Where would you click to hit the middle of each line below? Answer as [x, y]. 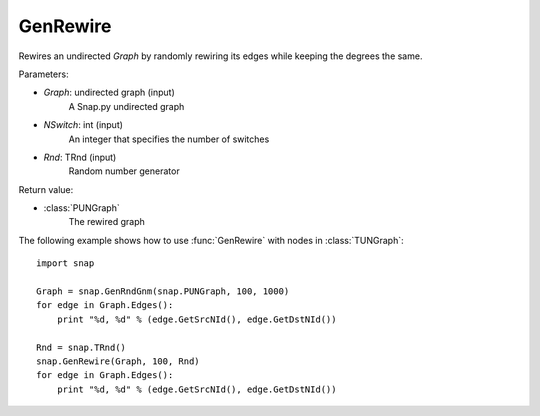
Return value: [46, 189]
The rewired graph [106, 222]
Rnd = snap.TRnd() [81, 347]
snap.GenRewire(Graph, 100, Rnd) [118, 361]
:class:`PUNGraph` [81, 208]
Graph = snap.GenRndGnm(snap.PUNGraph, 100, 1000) [163, 291]
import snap [65, 263]
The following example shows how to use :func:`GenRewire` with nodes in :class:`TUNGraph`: [211, 240]
